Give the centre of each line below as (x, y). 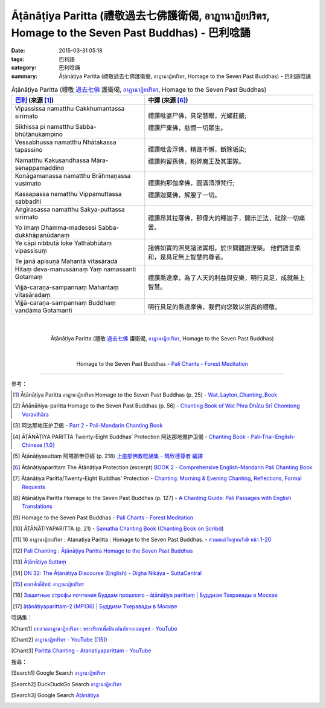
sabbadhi (28, 201)
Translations (37, 506)
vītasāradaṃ (33, 295)
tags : (18, 59)
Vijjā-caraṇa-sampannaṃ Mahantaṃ (67, 287)
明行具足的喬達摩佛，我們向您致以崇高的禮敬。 (215, 307)
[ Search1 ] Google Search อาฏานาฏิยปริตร (58, 673)
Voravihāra (36, 414)
